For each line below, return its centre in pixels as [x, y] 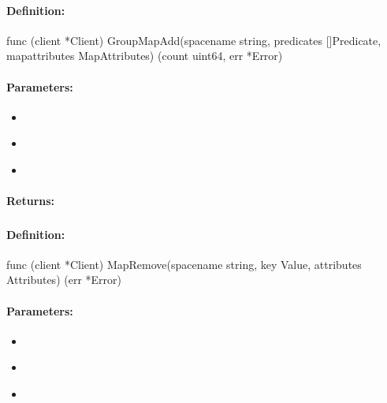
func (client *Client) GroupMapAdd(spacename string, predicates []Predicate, [194, 40]
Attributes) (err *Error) [64, 280]
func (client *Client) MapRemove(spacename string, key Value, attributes [184, 264]
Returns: [31, 201]
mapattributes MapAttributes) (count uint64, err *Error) [145, 56]
